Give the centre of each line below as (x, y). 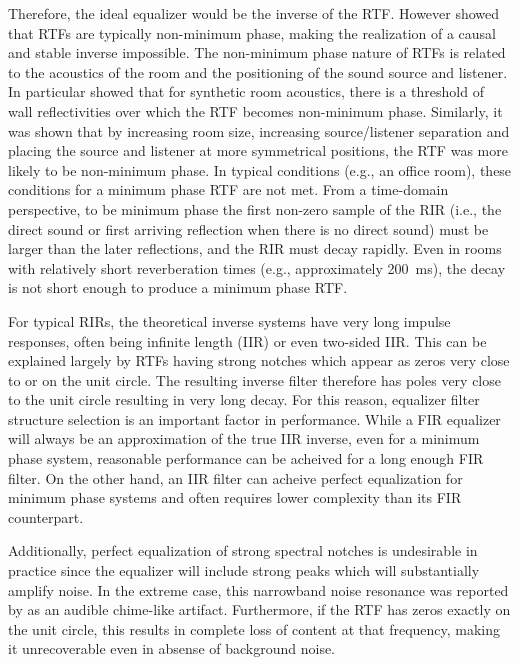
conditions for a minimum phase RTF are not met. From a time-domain (228, 189)
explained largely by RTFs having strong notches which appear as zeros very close (259, 360)
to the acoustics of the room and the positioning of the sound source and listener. (258, 71)
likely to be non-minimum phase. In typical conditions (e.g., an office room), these (260, 169)
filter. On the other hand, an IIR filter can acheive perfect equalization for (235, 477)
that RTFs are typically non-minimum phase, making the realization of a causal (252, 32)
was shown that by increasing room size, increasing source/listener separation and (259, 130)
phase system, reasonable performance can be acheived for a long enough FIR (246, 458)
